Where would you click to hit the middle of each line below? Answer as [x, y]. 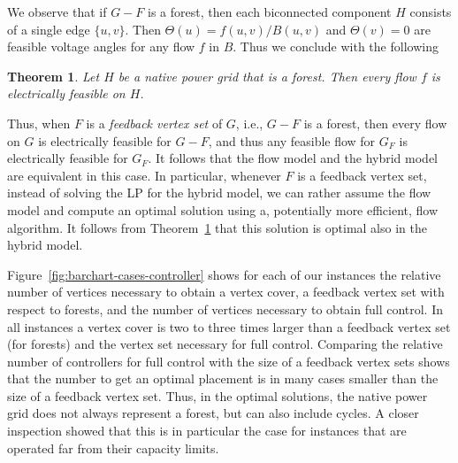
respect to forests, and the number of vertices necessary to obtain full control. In [225, 309]
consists [431, 12]
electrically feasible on [66, 93]
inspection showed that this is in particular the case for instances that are [207, 431]
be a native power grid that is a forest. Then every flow [267, 76]
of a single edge [49, 29]
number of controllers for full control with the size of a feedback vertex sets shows [229, 361]
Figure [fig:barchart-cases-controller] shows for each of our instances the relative [224, 274]
